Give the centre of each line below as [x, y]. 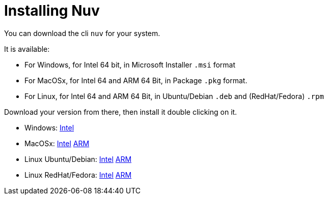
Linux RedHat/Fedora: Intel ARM [78, 175]
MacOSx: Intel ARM [57, 143]
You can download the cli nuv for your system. [82, 33]
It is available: [27, 49]
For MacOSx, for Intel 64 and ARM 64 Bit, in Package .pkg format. [136, 80]
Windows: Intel [49, 127]
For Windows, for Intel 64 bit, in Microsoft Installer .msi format [130, 64]
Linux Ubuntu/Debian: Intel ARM [78, 159]
